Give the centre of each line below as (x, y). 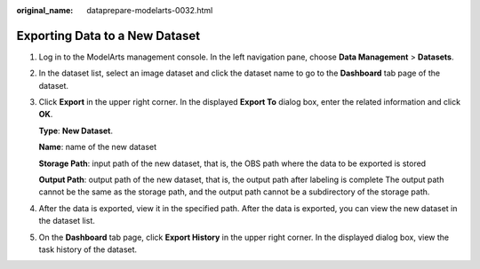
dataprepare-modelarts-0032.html (150, 10)
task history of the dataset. (88, 249)
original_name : (45, 10)
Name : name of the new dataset (98, 147)
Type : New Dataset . (76, 131)
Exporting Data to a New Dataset (108, 36)
